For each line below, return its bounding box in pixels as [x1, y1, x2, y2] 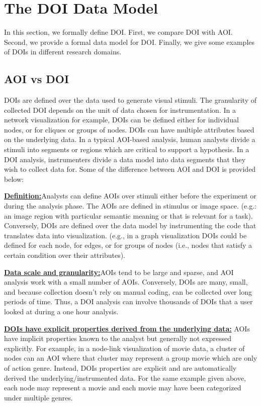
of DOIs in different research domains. [4, 46, 122, 57]
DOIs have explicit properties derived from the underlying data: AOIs [4, 323, 250, 333]
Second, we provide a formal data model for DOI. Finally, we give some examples [4, 36, 255, 47]
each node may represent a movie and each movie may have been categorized [4, 382, 241, 393]
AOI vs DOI [4, 71, 69, 87]
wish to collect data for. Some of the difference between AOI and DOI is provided [4, 164, 256, 174]
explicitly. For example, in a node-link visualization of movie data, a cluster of [4, 343, 245, 353]
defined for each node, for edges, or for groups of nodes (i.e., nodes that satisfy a [4, 240, 252, 250]
